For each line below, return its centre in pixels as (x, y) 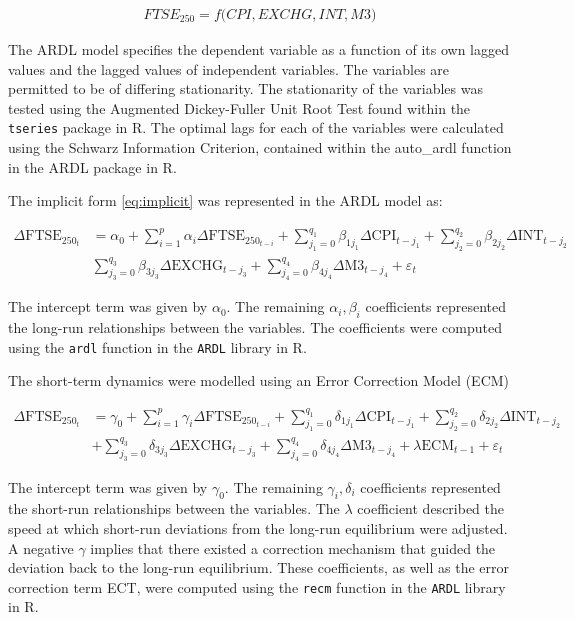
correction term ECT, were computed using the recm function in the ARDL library (257, 586)
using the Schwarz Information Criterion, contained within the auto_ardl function (260, 147)
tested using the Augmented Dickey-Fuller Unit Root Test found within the (239, 107)
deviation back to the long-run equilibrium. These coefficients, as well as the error (258, 567)
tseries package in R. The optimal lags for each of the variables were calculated (256, 127)
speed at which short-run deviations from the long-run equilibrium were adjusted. (258, 528)
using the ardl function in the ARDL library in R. (157, 346)
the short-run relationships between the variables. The (174, 508)
